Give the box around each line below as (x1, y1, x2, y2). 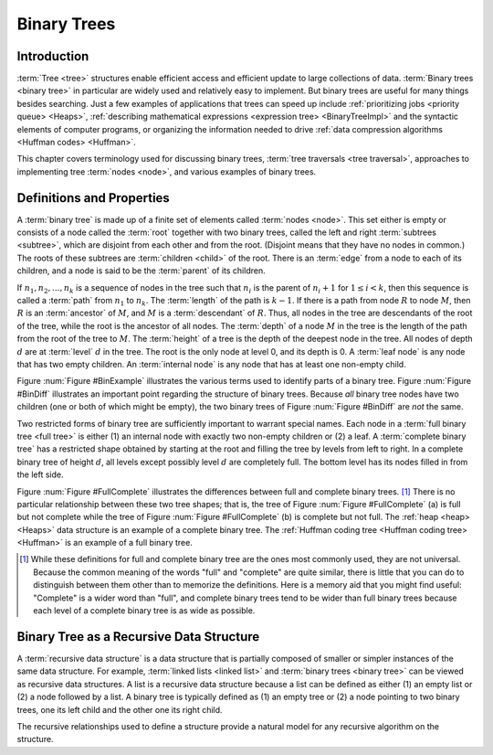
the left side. (16, 469, 64, 480)
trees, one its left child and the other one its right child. (16, 704, 223, 715)
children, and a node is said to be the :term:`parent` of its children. (16, 265, 266, 276)
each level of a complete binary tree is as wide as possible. (33, 605, 256, 616)
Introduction (16, 48, 89, 64)
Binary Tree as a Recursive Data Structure (16, 629, 260, 644)
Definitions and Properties (16, 190, 171, 206)
